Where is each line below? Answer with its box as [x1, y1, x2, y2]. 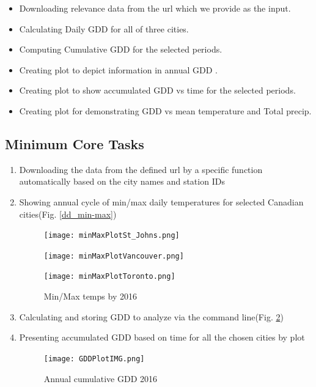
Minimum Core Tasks [5, 134, 144, 153]
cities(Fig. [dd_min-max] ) [19, 207, 117, 220]
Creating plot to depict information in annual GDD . [19, 63, 218, 76]
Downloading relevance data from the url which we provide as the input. [19, 2, 291, 14]
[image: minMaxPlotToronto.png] [43, 272, 175, 281]
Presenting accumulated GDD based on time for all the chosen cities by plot [19, 331, 305, 344]
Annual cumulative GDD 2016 [43, 372, 158, 385]
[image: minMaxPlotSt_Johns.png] [43, 231, 180, 240]
